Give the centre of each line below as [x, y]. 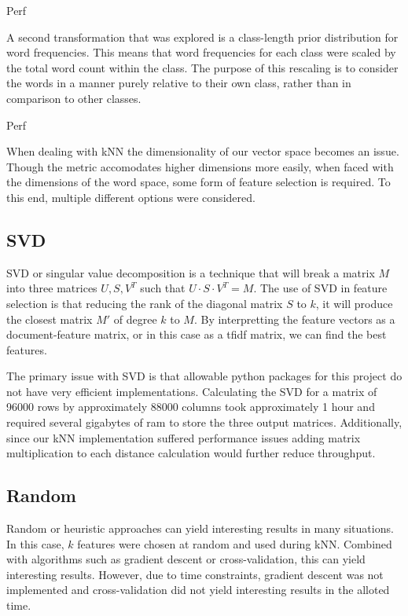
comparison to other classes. [74, 98]
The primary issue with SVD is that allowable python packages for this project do [204, 376]
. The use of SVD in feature [320, 288]
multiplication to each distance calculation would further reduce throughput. [191, 453]
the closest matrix [50, 319]
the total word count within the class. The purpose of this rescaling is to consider [202, 67]
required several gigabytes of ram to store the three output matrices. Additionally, [204, 422]
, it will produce [354, 303]
